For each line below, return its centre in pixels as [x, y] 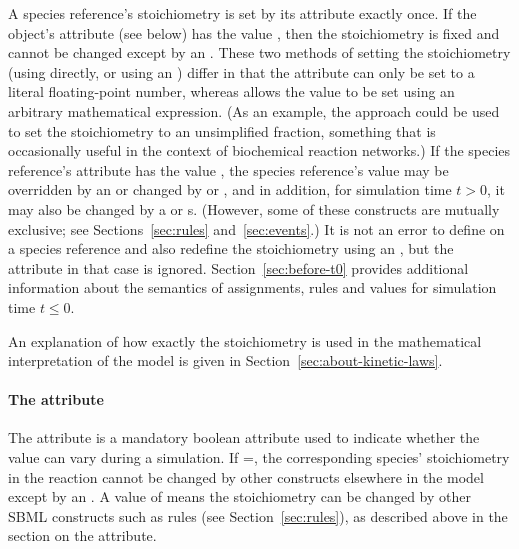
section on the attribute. [82, 535]
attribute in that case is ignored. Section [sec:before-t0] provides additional [238, 267]
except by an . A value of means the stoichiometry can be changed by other [239, 496]
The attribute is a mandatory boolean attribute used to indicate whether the [244, 437]
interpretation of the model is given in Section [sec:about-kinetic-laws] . [225, 360]
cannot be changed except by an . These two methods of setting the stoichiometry [259, 52]
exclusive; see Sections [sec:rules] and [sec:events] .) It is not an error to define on [256, 228]
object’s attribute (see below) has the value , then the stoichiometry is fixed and [254, 32]
